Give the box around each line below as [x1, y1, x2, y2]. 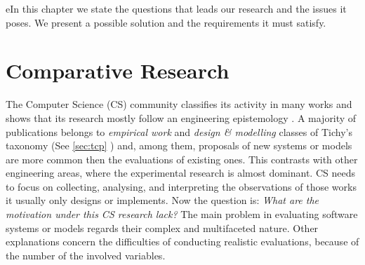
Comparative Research [6, 56, 230, 85]
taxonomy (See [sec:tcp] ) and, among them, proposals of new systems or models [6, 138, 352, 153]
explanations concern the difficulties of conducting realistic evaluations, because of [6, 234, 359, 249]
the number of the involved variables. [6, 247, 166, 262]
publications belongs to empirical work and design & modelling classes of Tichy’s [6, 124, 352, 139]
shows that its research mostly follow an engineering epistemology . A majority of [6, 110, 357, 125]
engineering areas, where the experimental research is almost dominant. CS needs [6, 165, 355, 180]
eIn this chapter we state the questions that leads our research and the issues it [6, 1, 347, 15]
